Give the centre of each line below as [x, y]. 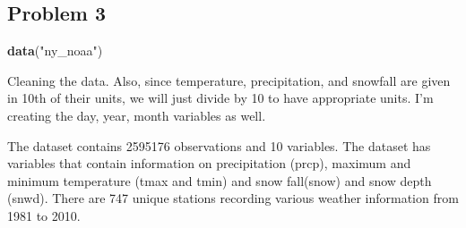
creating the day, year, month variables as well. [137, 115]
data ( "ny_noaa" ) [55, 51]
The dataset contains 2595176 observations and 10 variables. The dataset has [219, 145]
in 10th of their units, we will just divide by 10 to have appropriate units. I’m [220, 98]
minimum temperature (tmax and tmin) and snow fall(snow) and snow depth [220, 180]
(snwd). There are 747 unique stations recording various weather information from [233, 198]
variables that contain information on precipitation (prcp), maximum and [209, 163]
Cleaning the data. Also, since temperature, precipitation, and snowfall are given [229, 80]
